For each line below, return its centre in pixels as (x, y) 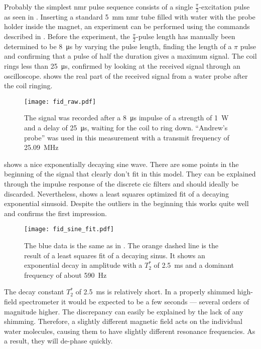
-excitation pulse (224, 7)
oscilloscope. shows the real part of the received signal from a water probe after (126, 75)
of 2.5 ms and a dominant (194, 265)
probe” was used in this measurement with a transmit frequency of (127, 137)
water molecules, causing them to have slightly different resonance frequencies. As (130, 331)
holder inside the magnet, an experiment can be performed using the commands (127, 26)
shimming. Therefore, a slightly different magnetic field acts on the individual (123, 321)
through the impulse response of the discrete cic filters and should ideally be (121, 184)
